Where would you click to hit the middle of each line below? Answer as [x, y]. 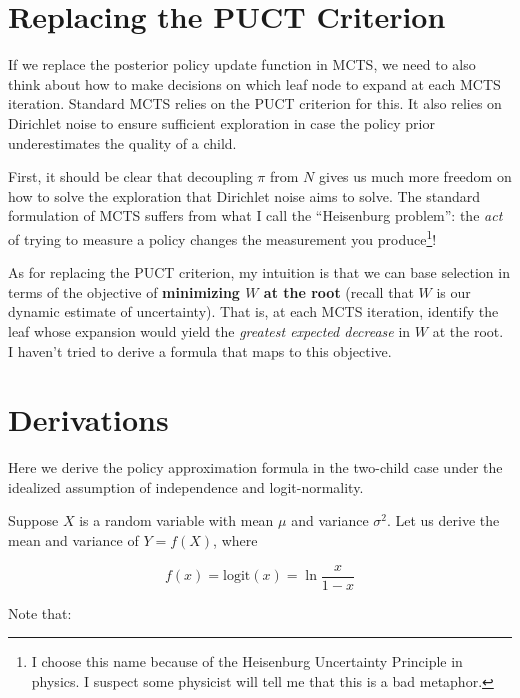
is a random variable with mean [176, 520]
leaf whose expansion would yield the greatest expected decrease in [209, 330]
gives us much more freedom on [415, 176]
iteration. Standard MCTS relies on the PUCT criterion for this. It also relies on [255, 103]
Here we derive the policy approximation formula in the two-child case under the [255, 467]
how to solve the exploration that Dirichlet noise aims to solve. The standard [244, 195]
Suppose [33, 520]
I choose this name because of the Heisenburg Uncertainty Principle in [247, 661]
